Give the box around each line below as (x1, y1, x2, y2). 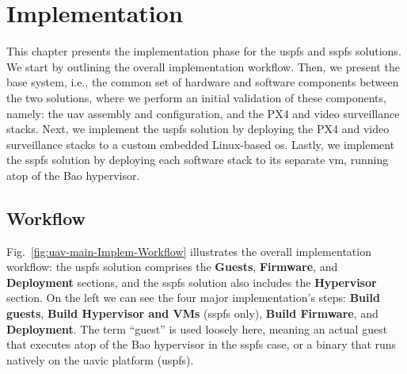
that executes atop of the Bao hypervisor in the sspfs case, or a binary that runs (6, 336, 397, 353)
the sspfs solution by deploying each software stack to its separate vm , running (6, 151, 389, 168)
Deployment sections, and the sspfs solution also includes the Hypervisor (6, 273, 377, 290)
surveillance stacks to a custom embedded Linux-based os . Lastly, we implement (6, 135, 395, 152)
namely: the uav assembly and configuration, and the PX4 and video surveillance (6, 105, 400, 121)
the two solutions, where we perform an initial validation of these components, (6, 89, 386, 105)
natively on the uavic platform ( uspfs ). (6, 351, 194, 368)
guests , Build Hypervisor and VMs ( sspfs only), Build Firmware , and (6, 305, 378, 322)
